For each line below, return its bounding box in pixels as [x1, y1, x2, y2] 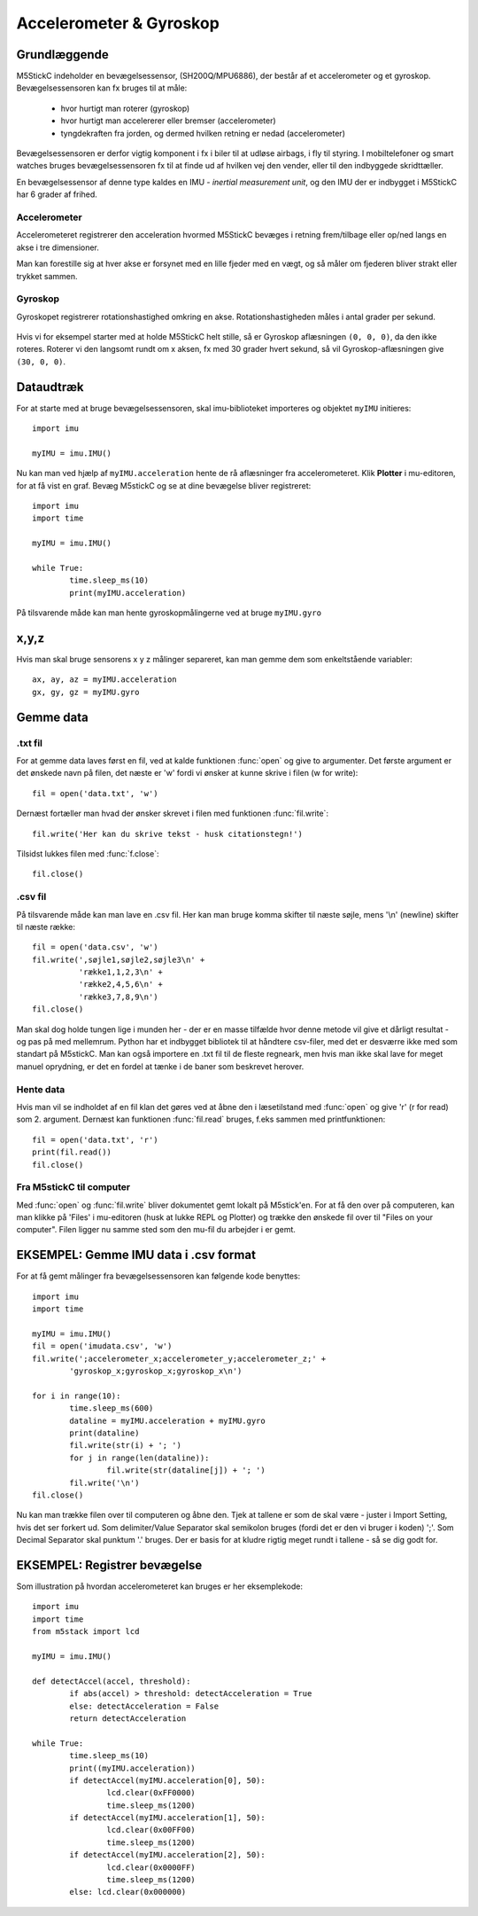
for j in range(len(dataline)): [69, 1452, 210, 1463]
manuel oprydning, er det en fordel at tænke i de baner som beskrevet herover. [16, 1060, 305, 1072]
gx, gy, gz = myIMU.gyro [32, 687, 140, 697]
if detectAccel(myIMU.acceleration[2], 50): [69, 1850, 266, 1860]
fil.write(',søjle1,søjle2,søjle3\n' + [32, 954, 205, 965]
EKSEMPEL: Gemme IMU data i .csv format [16, 1247, 257, 1263]
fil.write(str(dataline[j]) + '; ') [106, 1466, 266, 1475]
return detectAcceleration [69, 1713, 187, 1724]
